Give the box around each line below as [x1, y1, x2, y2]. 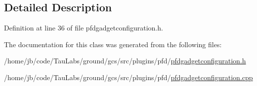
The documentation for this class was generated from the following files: [4, 39, 222, 49]
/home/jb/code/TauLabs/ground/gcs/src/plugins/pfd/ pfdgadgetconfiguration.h [4, 56, 246, 66]
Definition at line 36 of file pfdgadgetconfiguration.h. [4, 23, 163, 33]
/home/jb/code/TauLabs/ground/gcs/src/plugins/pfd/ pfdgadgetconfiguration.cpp [4, 72, 253, 82]
